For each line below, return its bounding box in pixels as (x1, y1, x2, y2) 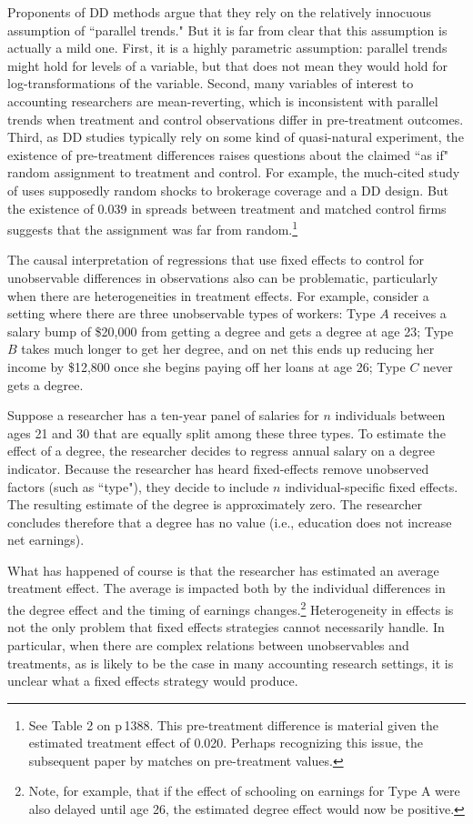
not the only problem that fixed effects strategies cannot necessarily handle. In (7, 618, 445, 637)
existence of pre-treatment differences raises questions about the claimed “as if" (7, 145, 448, 164)
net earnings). (7, 530, 85, 549)
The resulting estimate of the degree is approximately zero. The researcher (7, 495, 422, 514)
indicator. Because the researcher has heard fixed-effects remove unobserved (7, 458, 429, 477)
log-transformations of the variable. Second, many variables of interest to (7, 74, 414, 93)
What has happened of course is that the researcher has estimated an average (7, 560, 439, 579)
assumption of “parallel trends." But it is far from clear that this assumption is (7, 20, 448, 39)
